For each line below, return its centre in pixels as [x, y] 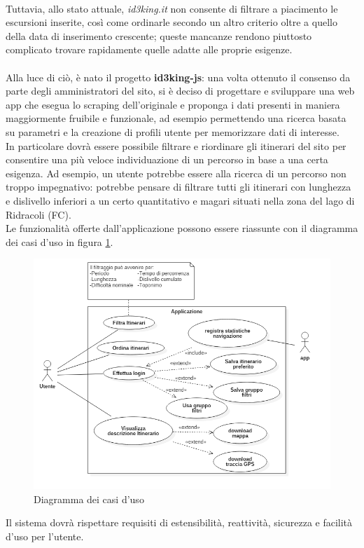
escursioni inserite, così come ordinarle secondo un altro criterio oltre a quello [171, 22]
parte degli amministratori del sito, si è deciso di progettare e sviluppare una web [180, 91]
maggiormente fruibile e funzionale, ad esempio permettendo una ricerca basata [176, 118]
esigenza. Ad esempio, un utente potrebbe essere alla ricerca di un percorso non [176, 173]
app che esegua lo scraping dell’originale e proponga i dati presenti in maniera [173, 104]
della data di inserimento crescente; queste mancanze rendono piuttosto [159, 35]
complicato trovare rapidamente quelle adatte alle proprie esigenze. [149, 49]
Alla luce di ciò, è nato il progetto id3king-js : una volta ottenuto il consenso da [178, 77]
